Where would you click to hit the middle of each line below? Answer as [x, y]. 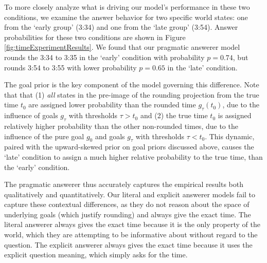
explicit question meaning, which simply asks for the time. [96, 255]
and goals [110, 136]
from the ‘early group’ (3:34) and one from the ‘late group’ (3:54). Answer [121, 27]
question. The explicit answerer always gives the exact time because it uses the [128, 244]
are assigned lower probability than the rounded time [112, 105]
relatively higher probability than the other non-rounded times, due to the [121, 126]
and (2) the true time [174, 115]
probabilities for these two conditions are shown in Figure [95, 37]
